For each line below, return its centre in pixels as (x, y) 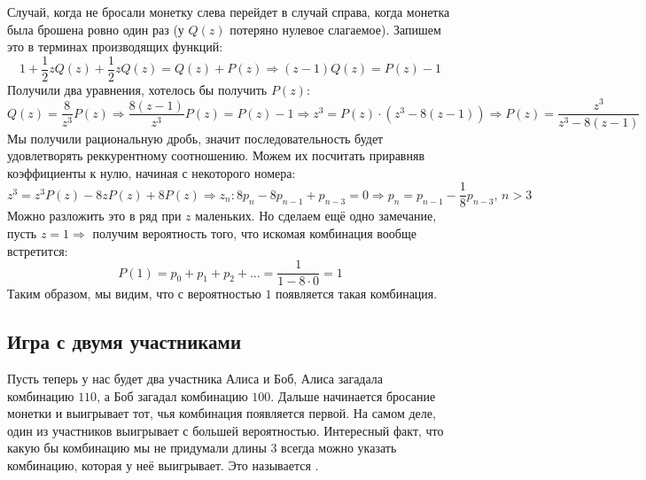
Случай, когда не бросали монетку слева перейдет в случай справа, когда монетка (229, 12)
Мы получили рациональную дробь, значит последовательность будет (195, 138)
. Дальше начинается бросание (353, 395)
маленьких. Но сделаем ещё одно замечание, (316, 216)
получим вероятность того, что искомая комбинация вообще (254, 233)
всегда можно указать (339, 448)
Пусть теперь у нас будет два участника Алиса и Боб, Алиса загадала (195, 379)
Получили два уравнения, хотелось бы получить (137, 89)
